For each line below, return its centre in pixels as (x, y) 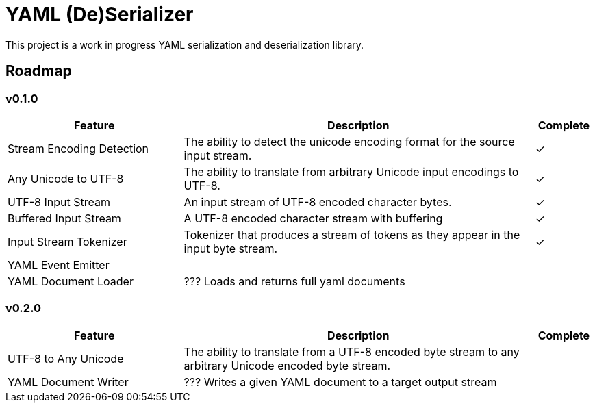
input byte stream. (231, 248)
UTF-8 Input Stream (59, 202)
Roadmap (39, 71)
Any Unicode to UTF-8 (66, 178)
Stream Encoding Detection (78, 148)
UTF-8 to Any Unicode (66, 358)
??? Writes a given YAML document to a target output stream (340, 382)
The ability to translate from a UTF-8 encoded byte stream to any (352, 352)
